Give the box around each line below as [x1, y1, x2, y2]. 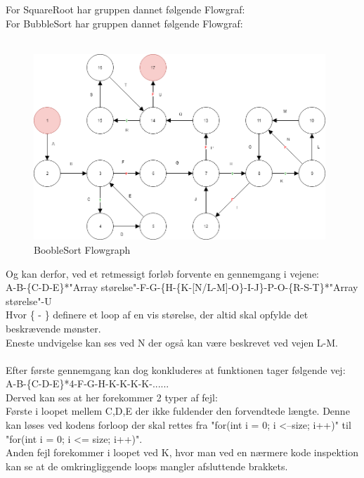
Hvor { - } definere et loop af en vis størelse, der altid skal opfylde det [6, 307, 308, 322]
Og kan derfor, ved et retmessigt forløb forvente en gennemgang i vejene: [6, 266, 319, 280]
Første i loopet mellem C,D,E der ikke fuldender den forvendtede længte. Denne [6, 403, 350, 418]
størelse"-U [6, 293, 52, 308]
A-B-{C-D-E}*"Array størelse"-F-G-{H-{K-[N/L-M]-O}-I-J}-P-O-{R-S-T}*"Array [6, 280, 358, 295]
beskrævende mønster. [6, 321, 101, 335]
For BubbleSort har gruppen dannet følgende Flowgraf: [6, 15, 243, 30]
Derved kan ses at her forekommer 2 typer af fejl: [6, 389, 218, 404]
